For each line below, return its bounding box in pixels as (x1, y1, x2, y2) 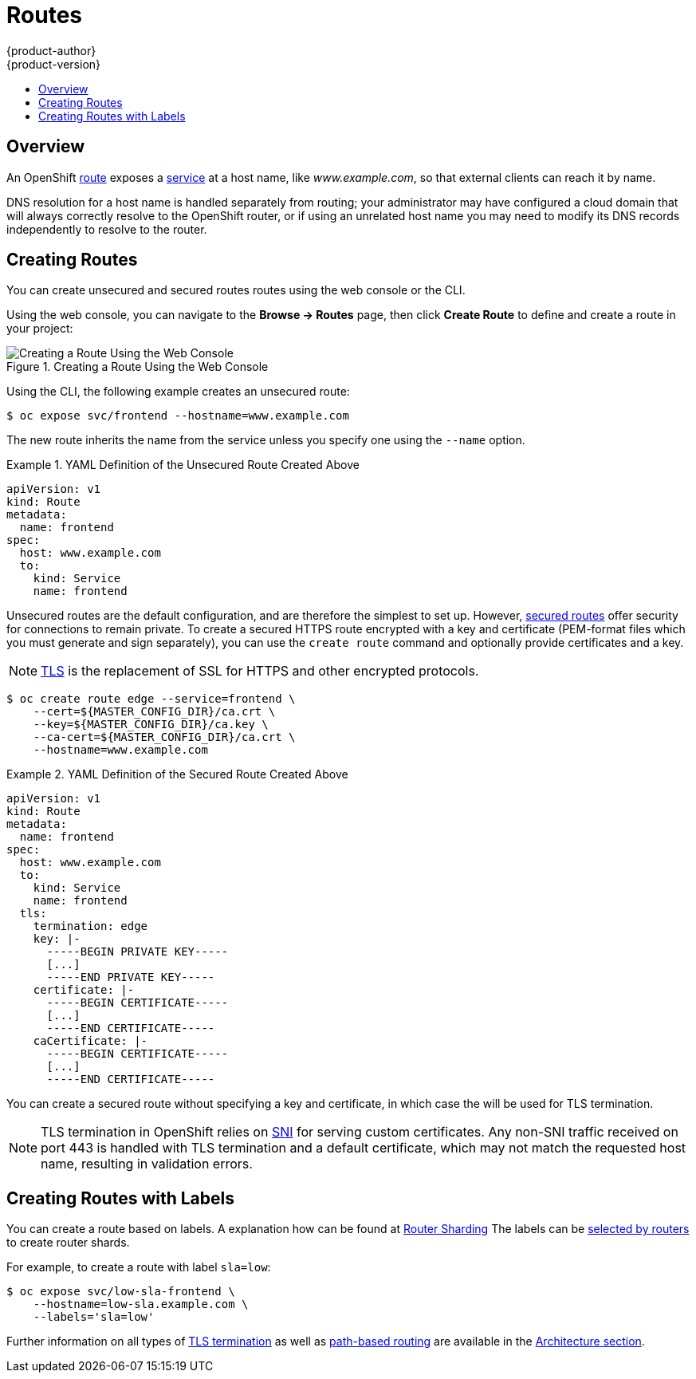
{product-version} (6, 57, 101, 71)
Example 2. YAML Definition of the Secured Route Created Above (6, 767, 348, 782)
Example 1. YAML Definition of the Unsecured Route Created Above (6, 458, 360, 472)
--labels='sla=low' (33, 1310, 155, 1324)
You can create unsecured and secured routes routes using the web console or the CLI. (6, 283, 466, 297)
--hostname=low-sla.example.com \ (33, 1298, 249, 1311)
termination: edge (33, 920, 148, 933)
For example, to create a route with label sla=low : (6, 1260, 271, 1275)
